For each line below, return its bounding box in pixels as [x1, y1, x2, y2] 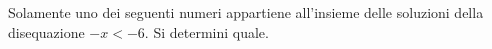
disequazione [8, 21, 85, 42]
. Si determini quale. [144, 21, 269, 42]
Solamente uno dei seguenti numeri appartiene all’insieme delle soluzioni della [8, 2, 484, 22]
